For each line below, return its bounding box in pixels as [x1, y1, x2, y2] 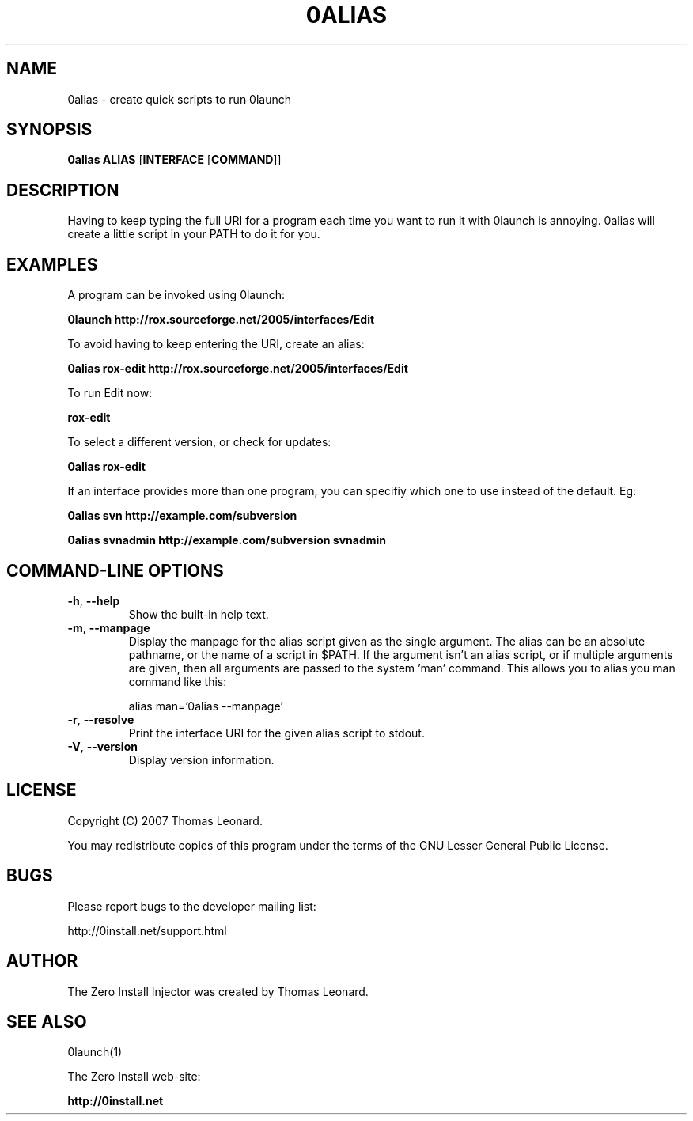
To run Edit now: [67, 386, 153, 400]
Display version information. [128, 752, 275, 767]
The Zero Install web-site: [67, 1070, 201, 1084]
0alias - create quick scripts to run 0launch [67, 92, 292, 106]
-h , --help [67, 593, 120, 608]
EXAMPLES [6, 254, 98, 275]
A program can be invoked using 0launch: [67, 288, 286, 302]
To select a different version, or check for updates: [67, 435, 331, 449]
